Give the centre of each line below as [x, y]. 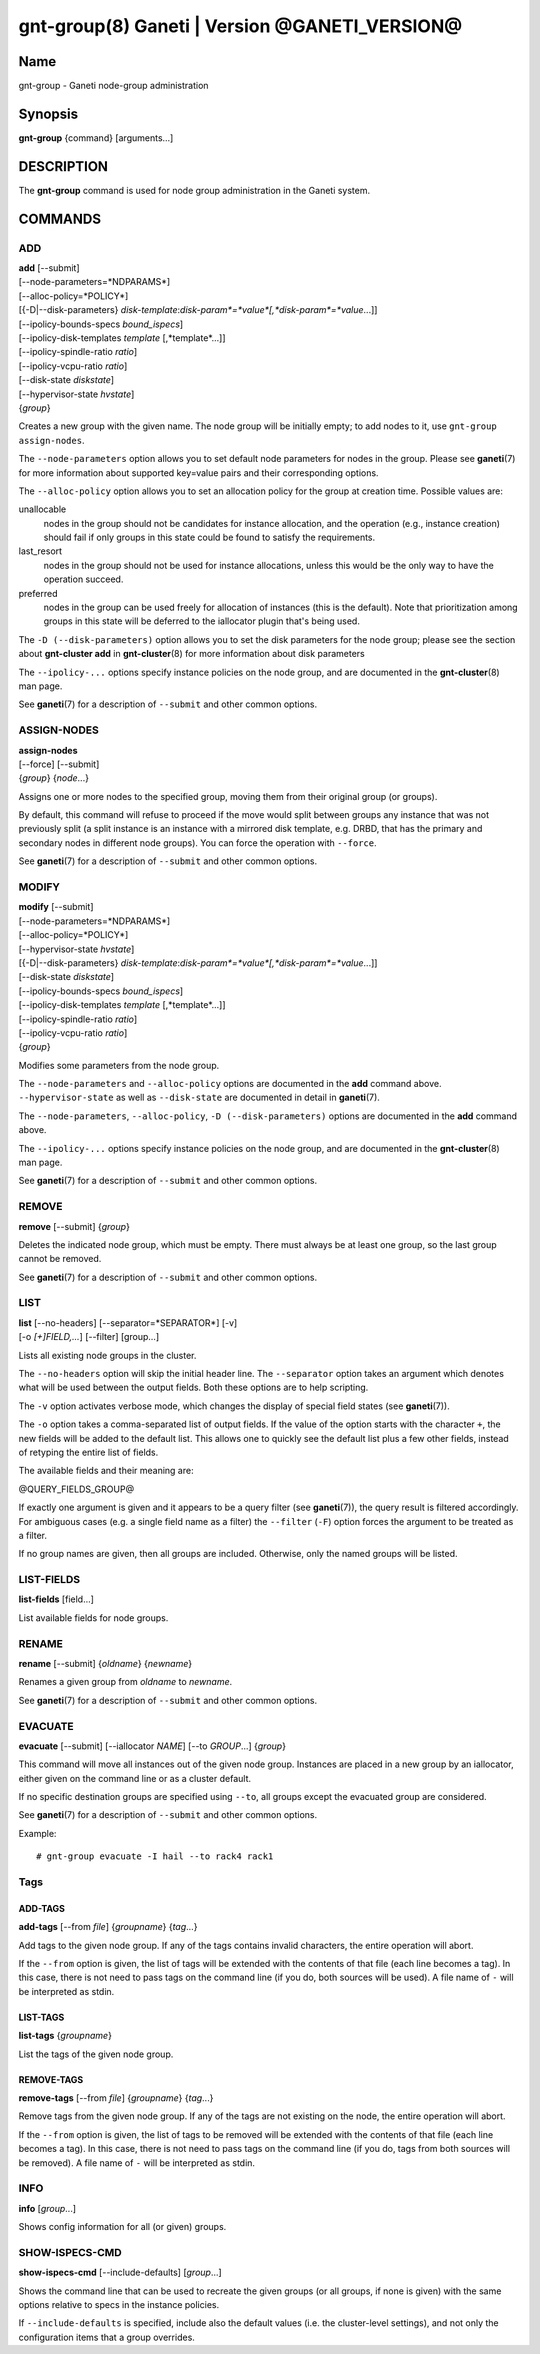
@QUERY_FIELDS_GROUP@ [76, 1489]
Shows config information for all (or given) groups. [122, 2227]
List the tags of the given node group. [96, 2054]
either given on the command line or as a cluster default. [135, 1778]
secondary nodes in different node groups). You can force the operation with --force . [197, 842]
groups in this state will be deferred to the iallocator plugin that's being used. [201, 621]
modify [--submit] [56, 907]
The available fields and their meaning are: [106, 1471]
